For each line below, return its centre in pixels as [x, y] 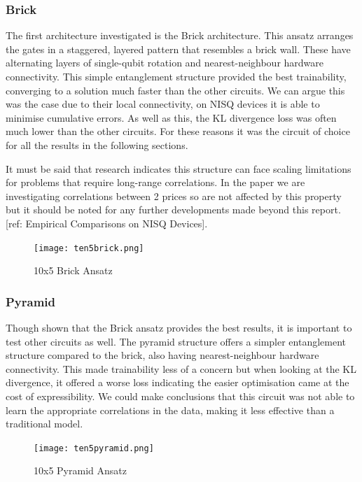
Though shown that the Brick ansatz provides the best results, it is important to [179, 327]
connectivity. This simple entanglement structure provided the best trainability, [176, 76]
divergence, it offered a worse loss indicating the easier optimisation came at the [177, 382]
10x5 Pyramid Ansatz [80, 470]
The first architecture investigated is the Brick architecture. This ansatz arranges [180, 35]
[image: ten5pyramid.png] [94, 448]
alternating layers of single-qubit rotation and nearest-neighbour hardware [165, 63]
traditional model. [44, 424]
